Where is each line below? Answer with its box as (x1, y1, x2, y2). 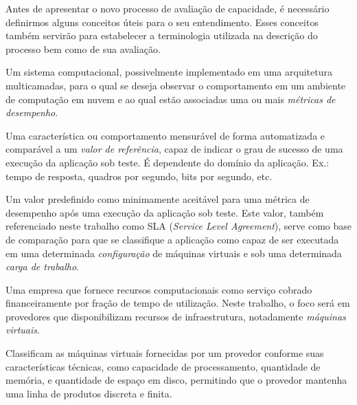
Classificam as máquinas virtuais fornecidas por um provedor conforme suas (5, 346, 324, 360)
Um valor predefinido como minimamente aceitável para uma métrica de (5, 192, 310, 206)
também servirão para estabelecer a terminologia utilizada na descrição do (5, 28, 318, 43)
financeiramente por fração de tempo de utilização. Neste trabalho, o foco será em (5, 296, 350, 310)
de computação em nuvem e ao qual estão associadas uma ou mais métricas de (5, 91, 336, 106)
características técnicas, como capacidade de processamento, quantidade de (5, 359, 321, 373)
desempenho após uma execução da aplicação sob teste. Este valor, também (5, 205, 324, 219)
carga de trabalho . (5, 259, 79, 274)
